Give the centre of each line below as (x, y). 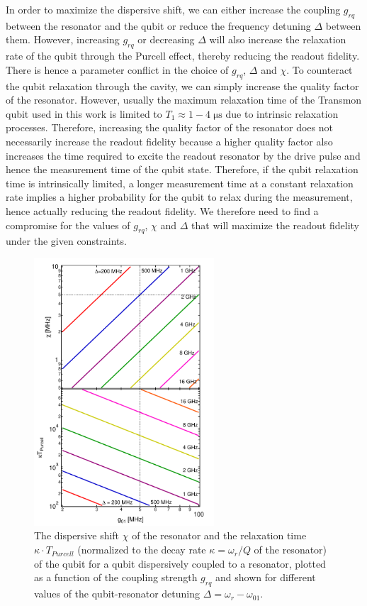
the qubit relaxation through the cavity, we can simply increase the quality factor (182, 86)
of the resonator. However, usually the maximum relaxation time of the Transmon (184, 100)
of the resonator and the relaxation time (219, 535)
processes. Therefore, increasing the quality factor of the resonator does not (169, 127)
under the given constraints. (66, 241)
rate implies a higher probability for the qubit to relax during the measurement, (179, 197)
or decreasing (166, 39)
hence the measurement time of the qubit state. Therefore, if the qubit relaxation (182, 169)
